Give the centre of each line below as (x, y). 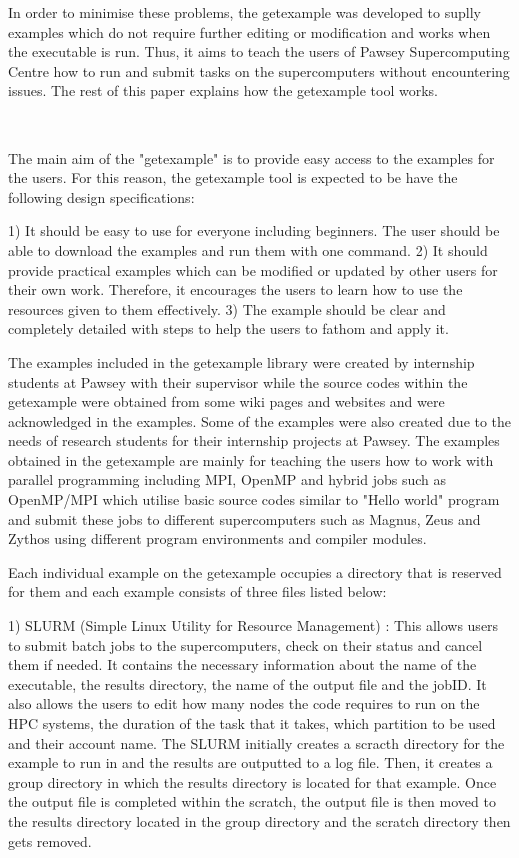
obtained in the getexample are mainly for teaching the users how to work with (251, 459)
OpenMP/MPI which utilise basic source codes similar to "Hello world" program (254, 499)
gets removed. (50, 840)
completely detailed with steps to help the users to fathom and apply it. (228, 328)
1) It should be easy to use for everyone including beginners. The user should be (254, 230)
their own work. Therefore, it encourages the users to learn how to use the (235, 289)
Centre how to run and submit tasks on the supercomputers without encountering (259, 70)
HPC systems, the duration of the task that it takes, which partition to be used (252, 723)
